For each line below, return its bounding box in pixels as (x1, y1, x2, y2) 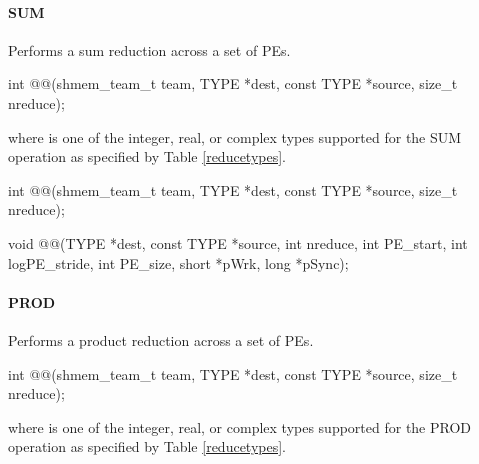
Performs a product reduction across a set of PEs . (8, 329, 314, 350)
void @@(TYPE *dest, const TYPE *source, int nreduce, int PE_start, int (8, 232, 468, 253)
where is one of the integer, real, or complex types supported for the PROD (8, 416, 472, 437)
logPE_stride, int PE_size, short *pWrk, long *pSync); (8, 252, 349, 273)
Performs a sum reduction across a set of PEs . (8, 39, 291, 60)
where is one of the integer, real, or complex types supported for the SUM (8, 126, 462, 147)
